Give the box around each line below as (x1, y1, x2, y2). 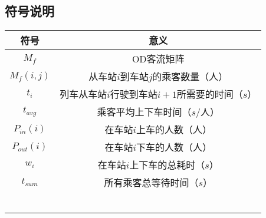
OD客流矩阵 (132, 52, 185, 66)
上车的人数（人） (136, 123, 212, 137)
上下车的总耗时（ (129, 158, 205, 172)
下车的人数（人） (136, 140, 212, 154)
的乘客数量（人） (152, 70, 228, 84)
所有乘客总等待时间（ (104, 176, 199, 190)
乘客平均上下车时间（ (97, 105, 192, 119)
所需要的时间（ (176, 87, 243, 101)
